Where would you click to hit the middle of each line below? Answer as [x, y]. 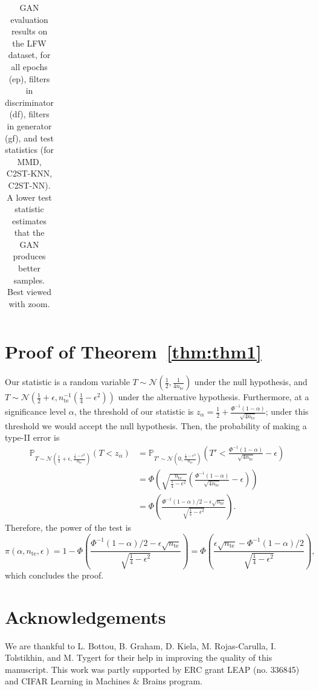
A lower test [29, 197]
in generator [29, 125]
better [30, 268]
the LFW [29, 43]
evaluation [29, 19]
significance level [36, 411]
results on [29, 31]
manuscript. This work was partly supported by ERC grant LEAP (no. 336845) [152, 669]
